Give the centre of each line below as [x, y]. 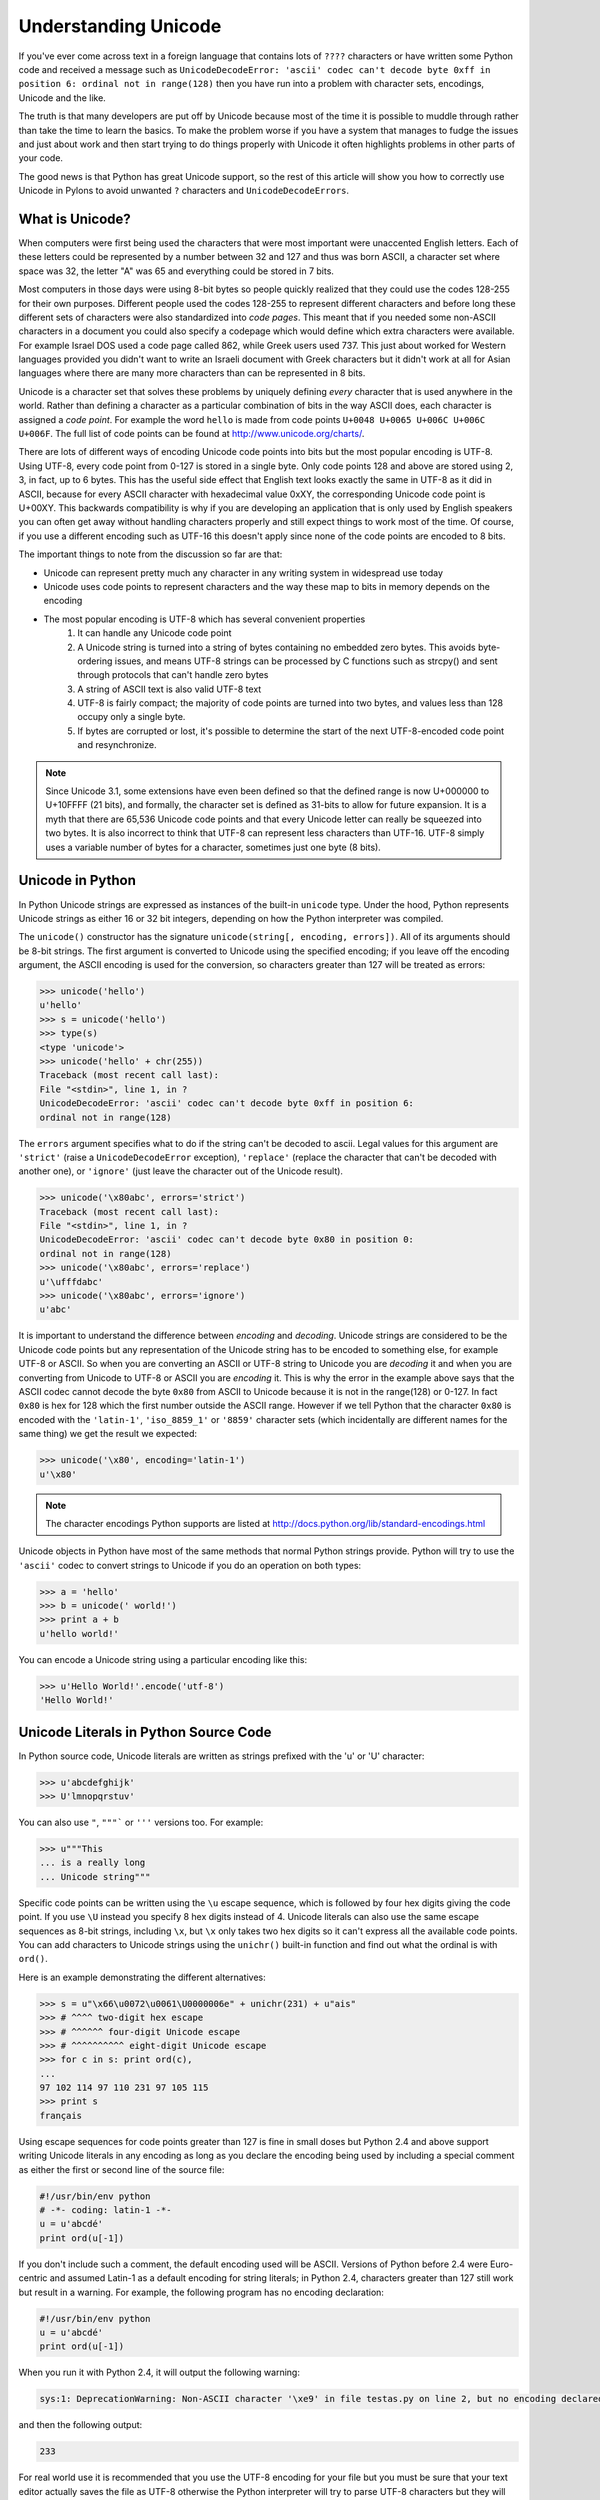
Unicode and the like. [62, 97]
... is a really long [92, 1863]
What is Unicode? [75, 218]
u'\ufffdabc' [71, 1281]
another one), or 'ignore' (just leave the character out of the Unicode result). [181, 1171]
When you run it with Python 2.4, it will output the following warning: [159, 2372]
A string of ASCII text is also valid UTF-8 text [169, 689]
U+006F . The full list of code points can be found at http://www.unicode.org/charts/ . [191, 434]
